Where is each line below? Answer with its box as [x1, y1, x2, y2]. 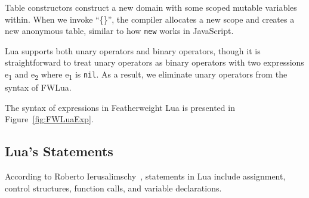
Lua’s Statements [5, 142, 113, 160]
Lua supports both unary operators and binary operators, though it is [5, 44, 261, 57]
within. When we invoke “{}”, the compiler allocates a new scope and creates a [5, 13, 295, 25]
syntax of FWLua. [5, 81, 72, 94]
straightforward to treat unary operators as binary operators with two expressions [5, 56, 304, 69]
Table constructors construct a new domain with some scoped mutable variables [5, 1, 297, 13]
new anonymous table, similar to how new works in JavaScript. [5, 24, 234, 37]
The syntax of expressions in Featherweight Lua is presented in [5, 101, 235, 113]
